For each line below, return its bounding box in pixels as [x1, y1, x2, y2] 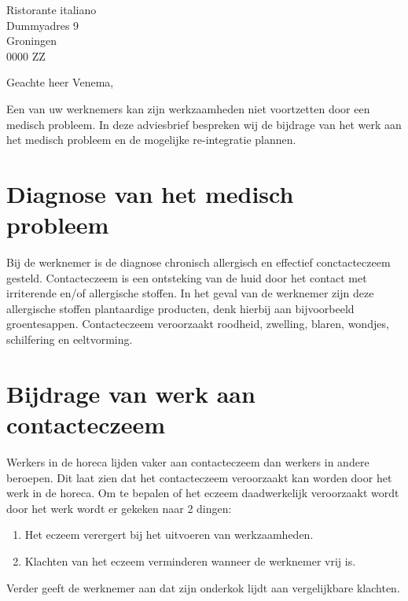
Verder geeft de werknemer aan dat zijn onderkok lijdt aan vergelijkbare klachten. [6, 579, 400, 595]
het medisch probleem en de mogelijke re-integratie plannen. [6, 131, 296, 148]
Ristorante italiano [6, 2, 97, 17]
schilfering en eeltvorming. [6, 331, 133, 348]
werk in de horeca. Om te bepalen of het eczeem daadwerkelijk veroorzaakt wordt [6, 485, 399, 501]
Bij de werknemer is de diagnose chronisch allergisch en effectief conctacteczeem [6, 254, 391, 271]
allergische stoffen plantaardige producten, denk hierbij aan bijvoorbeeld [6, 300, 355, 316]
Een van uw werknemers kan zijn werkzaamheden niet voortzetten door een [6, 100, 370, 116]
